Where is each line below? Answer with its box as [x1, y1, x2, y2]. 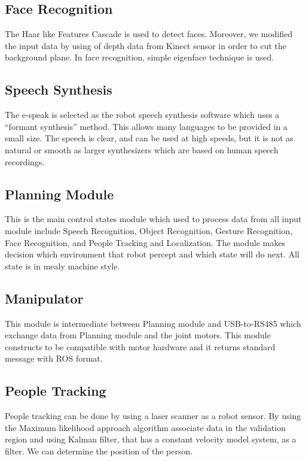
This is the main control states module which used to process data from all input [5, 213, 302, 225]
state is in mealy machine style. [5, 259, 120, 272]
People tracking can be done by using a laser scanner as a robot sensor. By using [5, 410, 301, 422]
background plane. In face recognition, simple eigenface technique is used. [5, 51, 274, 63]
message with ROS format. [5, 352, 103, 365]
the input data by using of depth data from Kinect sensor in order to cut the [5, 39, 286, 51]
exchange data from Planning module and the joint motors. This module [5, 329, 271, 341]
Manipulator [5, 289, 84, 307]
